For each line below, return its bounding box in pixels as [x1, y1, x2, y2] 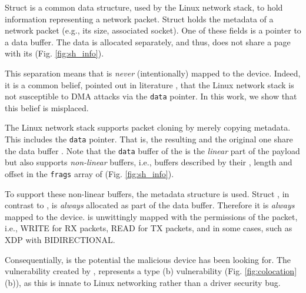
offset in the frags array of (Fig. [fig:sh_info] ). [5, 167, 174, 179]
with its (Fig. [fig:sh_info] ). [5, 47, 104, 59]
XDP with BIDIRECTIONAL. [5, 233, 115, 245]
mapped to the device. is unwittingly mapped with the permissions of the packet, [5, 210, 298, 222]
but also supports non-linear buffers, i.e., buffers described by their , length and [5, 156, 292, 168]
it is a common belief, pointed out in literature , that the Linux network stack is [5, 78, 294, 91]
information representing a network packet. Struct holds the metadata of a [5, 12, 274, 25]
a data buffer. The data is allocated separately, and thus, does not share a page [5, 35, 291, 48]
